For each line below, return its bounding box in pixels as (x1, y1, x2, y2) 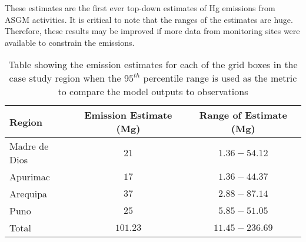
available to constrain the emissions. (5, 36, 135, 48)
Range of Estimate (199, 108, 287, 122)
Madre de (9, 139, 49, 153)
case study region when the (9, 71, 121, 85)
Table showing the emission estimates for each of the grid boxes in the (8, 58, 298, 72)
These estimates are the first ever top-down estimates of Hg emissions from (5, 2, 275, 14)
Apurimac (9, 170, 50, 184)
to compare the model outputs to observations (58, 85, 248, 99)
